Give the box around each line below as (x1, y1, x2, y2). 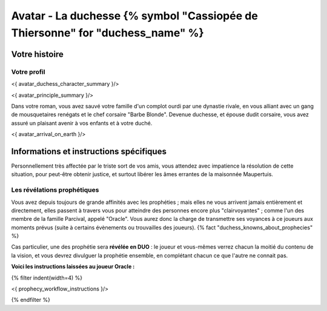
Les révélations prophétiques (11, 186, 99, 194)
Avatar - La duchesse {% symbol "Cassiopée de (11, 9, 259, 22)
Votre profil (11, 67, 45, 76)
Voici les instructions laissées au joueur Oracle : (11, 263, 135, 270)
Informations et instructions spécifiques (11, 146, 167, 157)
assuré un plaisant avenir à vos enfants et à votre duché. (11, 119, 153, 126)
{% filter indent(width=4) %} (11, 274, 83, 281)
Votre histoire (11, 49, 64, 59)
